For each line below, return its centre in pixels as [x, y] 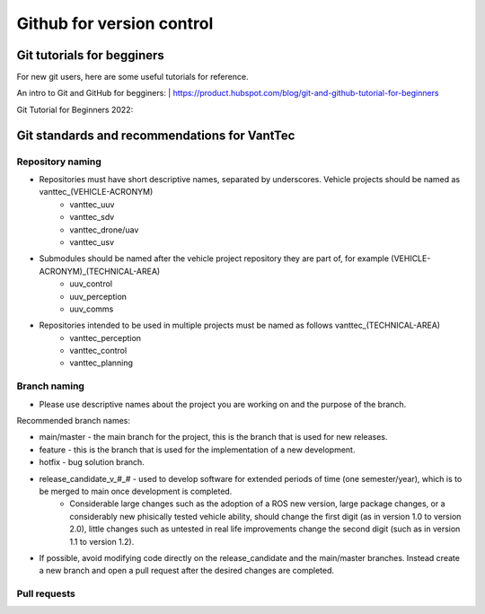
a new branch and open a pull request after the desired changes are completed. [187, 571]
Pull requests [46, 594]
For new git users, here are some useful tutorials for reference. [132, 77]
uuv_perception [98, 296]
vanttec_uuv [92, 204]
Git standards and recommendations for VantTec [156, 135]
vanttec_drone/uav [104, 230]
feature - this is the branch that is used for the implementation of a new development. [197, 450]
